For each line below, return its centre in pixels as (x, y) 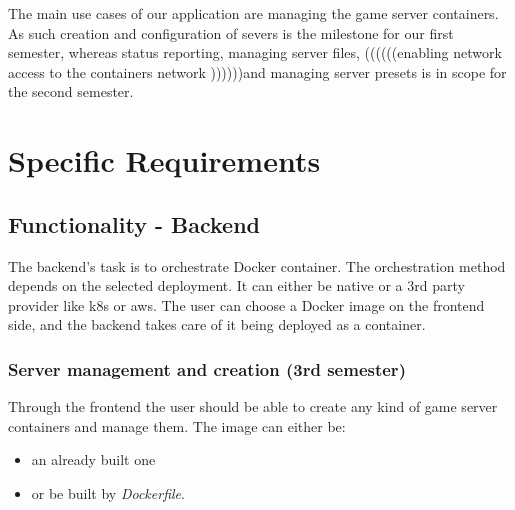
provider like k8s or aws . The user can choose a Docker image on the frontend (246, 304)
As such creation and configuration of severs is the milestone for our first (231, 32)
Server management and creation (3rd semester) (207, 368)
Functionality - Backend (134, 223)
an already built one (93, 459)
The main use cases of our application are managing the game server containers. (253, 13)
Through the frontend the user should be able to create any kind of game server (253, 406)
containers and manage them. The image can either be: (177, 425)
